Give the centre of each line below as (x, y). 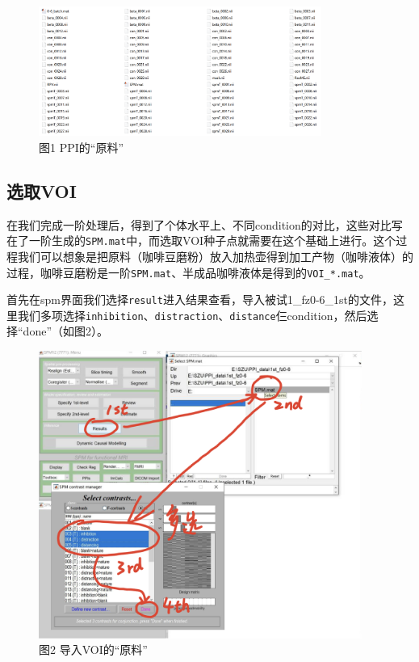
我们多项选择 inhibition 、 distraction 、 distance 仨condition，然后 (192, 315)
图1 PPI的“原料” (81, 147)
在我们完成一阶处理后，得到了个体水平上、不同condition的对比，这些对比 (199, 224)
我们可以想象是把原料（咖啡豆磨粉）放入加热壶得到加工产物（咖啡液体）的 (215, 256)
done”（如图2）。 (65, 331)
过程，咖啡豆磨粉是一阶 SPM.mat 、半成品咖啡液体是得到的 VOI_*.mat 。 (189, 272)
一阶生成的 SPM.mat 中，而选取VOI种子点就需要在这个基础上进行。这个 (212, 240)
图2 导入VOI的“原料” (93, 649)
